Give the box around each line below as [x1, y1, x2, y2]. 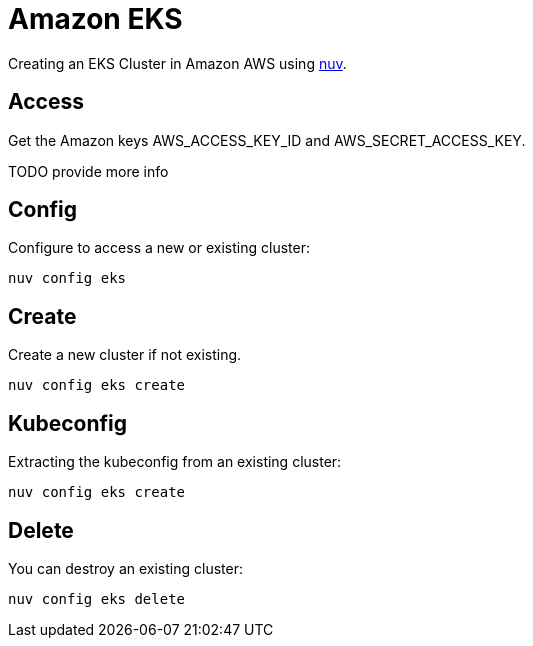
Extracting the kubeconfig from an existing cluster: [8, 453, 342, 471]
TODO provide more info [8, 162, 169, 180]
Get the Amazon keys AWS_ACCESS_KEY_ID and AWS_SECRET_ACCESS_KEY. [8, 131, 526, 149]
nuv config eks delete [8, 590, 186, 607]
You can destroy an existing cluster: [8, 559, 243, 577]
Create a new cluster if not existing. [8, 346, 242, 364]
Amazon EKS [8, 2, 183, 36]
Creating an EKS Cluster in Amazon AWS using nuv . [8, 54, 347, 72]
